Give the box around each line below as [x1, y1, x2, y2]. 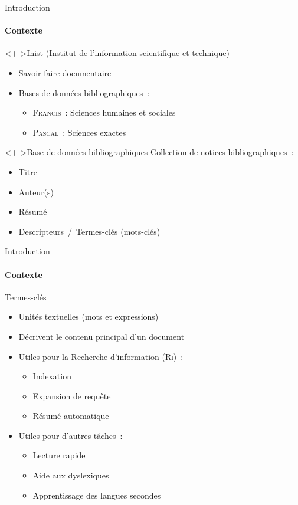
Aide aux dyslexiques [32, 469, 109, 481]
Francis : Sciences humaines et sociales [32, 106, 176, 119]
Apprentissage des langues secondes [32, 488, 161, 501]
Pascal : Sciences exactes [32, 126, 126, 138]
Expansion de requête [32, 389, 111, 402]
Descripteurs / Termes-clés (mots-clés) [18, 225, 161, 237]
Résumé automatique [32, 409, 109, 422]
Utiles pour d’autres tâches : [18, 429, 123, 441]
